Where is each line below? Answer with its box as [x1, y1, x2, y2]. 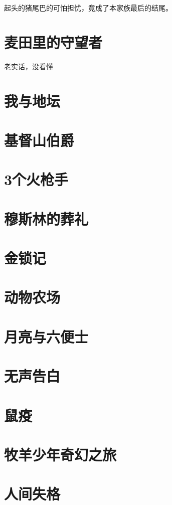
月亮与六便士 [4, 326, 89, 347]
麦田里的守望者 [4, 32, 103, 52]
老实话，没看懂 [4, 61, 53, 71]
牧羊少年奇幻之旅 [4, 444, 117, 464]
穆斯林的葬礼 [4, 208, 89, 229]
